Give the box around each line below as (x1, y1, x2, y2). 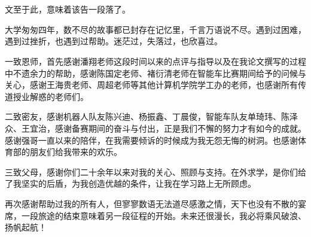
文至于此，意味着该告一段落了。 (5, 3, 130, 16)
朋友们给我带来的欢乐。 (29, 145, 122, 158)
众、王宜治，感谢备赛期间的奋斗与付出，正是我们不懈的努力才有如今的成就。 (5, 121, 306, 134)
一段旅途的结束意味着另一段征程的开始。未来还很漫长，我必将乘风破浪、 (21, 209, 306, 221)
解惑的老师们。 (29, 90, 89, 102)
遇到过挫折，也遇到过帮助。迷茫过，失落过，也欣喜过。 (5, 35, 222, 47)
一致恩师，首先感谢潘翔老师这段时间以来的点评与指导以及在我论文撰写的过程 (5, 54, 306, 67)
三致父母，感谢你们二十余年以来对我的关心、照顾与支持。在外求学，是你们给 (5, 165, 306, 178)
